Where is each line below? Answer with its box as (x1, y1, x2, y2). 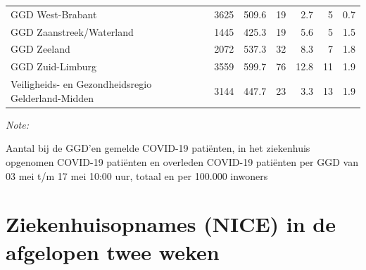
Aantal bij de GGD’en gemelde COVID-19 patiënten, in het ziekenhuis (6, 141, 310, 155)
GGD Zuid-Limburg (11, 59, 96, 74)
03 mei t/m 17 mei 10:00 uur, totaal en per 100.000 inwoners (6, 168, 268, 183)
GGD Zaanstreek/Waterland (11, 24, 134, 39)
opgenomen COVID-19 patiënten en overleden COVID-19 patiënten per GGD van (6, 155, 358, 169)
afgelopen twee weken (6, 237, 220, 266)
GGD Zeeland (11, 41, 70, 56)
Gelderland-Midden (11, 90, 94, 105)
